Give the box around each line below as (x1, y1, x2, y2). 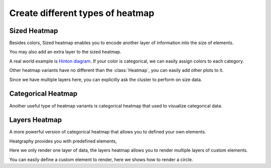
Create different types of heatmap (9, 7, 155, 18)
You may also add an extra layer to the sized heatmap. (9, 49, 121, 55)
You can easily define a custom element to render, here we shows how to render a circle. (9, 156, 193, 162)
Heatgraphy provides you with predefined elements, (9, 138, 117, 144)
